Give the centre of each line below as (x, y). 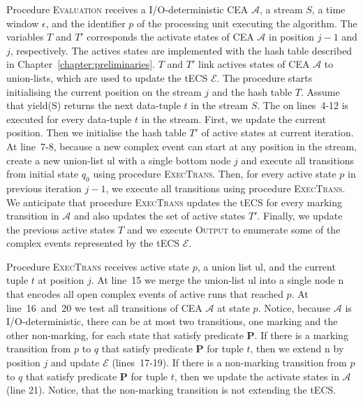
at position (61, 280)
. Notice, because (294, 307)
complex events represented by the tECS (93, 243)
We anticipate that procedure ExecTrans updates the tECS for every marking (175, 202)
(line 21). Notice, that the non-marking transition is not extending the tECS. (171, 390)
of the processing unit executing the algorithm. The (247, 23)
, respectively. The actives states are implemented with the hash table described (181, 50)
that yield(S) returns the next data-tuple (94, 105)
